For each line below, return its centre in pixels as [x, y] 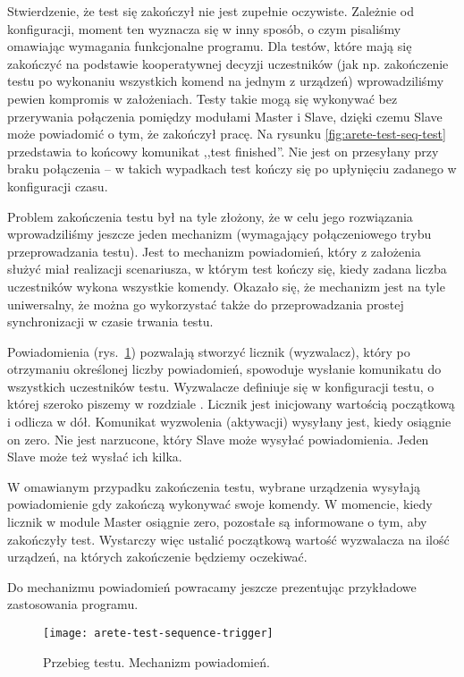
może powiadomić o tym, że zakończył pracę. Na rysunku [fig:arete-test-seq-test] [227, 134]
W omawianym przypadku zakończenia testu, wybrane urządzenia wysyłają [214, 486]
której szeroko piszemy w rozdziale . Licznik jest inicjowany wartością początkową [231, 404]
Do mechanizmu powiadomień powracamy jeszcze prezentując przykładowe [212, 586]
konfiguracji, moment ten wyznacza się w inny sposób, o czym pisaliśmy [204, 28]
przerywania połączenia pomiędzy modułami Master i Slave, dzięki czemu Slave [225, 116]
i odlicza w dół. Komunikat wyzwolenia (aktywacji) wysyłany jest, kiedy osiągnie [229, 422]
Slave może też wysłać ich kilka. [95, 457]
